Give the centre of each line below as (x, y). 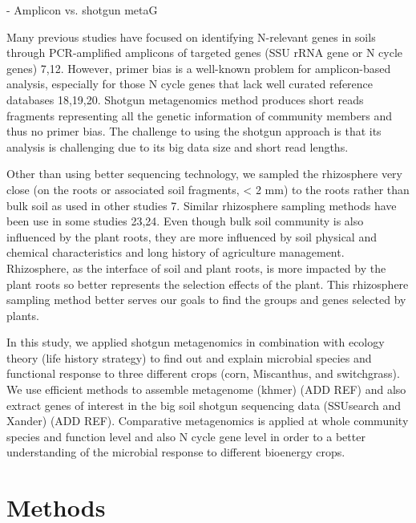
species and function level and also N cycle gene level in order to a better (186, 436)
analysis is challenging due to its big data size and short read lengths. (178, 146)
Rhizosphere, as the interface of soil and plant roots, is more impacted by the (196, 268)
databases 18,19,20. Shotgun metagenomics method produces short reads (185, 99)
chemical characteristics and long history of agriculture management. (176, 252)
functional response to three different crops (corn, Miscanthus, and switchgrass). (203, 373)
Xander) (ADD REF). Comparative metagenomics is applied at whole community (208, 421)
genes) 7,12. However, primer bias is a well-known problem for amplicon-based (199, 68)
